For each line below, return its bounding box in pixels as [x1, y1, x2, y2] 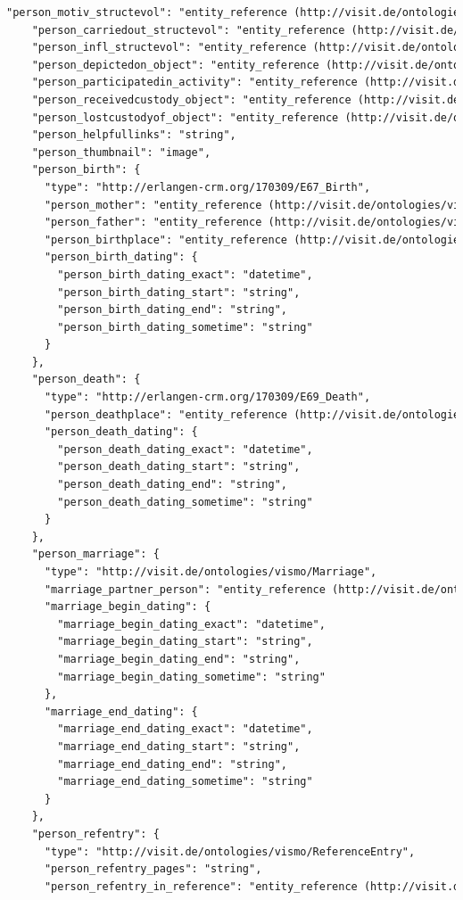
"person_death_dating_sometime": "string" [57, 495, 313, 508]
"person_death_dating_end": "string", [57, 478, 287, 491]
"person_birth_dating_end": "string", [57, 303, 287, 317]
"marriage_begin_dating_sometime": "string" [57, 670, 326, 683]
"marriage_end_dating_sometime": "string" [57, 775, 313, 789]
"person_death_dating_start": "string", [57, 460, 301, 474]
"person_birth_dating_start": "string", [57, 285, 301, 299]
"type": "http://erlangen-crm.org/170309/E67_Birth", [44, 180, 371, 194]
